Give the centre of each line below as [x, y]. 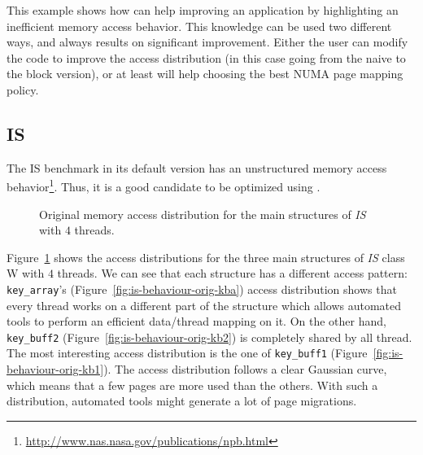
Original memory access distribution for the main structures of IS [203, 214]
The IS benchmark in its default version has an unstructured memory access [197, 167]
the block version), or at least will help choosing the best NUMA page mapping [205, 74]
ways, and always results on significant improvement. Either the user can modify [207, 42]
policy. [23, 89]
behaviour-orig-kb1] [55, 369]
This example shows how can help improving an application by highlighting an [203, 10]
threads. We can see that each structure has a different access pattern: [232, 273]
